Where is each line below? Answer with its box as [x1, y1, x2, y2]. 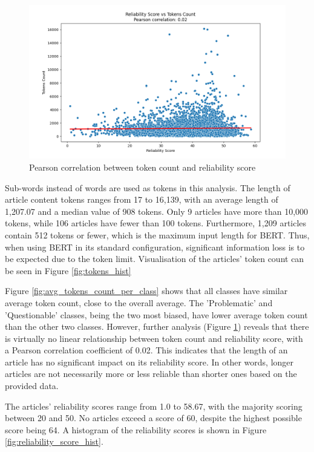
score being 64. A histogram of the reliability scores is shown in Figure [5, 423, 267, 436]
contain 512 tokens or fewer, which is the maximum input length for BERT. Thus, [5, 228, 310, 241]
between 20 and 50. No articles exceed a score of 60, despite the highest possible [5, 411, 302, 424]
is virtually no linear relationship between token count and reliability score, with [5, 332, 303, 344]
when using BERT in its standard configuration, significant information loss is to [5, 240, 305, 253]
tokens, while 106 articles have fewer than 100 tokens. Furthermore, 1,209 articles [5, 217, 307, 229]
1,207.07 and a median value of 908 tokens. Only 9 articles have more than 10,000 [5, 205, 309, 217]
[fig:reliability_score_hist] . [5, 435, 103, 448]
